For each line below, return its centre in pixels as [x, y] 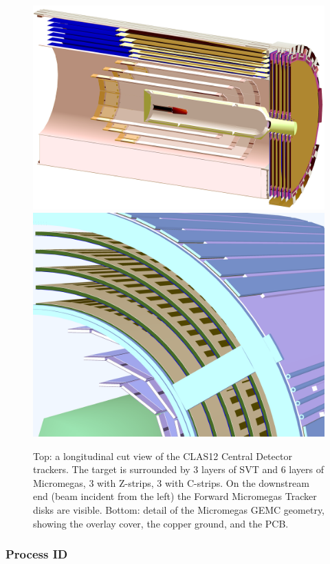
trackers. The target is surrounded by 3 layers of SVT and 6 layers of [178, 469]
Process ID [37, 554]
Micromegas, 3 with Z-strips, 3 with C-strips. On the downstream [171, 482]
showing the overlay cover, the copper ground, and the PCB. [161, 523]
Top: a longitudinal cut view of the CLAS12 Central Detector [163, 456]
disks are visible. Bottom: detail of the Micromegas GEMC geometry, [179, 509]
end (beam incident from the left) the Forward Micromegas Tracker [175, 496]
